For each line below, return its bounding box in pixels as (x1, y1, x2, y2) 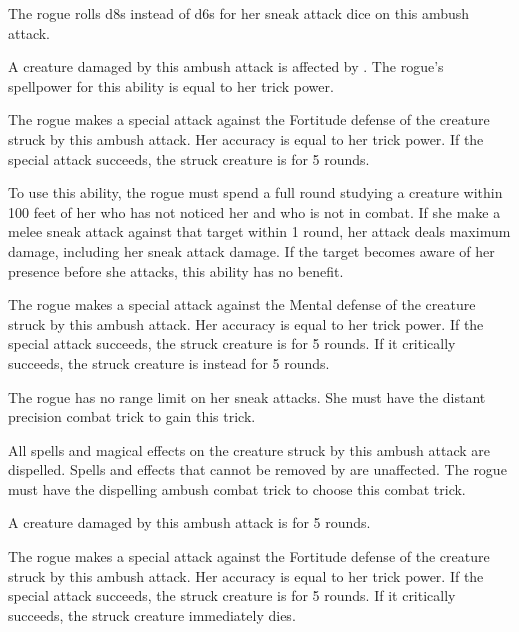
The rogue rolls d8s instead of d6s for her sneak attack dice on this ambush (8, 3, 470, 23)
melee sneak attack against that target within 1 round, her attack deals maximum (8, 221, 511, 242)
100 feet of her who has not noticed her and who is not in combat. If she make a (8, 201, 501, 222)
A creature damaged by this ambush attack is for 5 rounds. (8, 512, 371, 533)
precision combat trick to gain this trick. (8, 406, 256, 427)
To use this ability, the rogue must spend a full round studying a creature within (8, 182, 503, 203)
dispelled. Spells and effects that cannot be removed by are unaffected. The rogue (8, 459, 507, 480)
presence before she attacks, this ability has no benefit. (8, 260, 344, 281)
